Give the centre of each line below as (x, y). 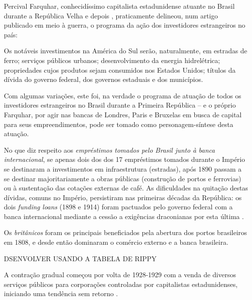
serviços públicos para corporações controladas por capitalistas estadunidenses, (121, 284)
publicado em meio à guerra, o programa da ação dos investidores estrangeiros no (125, 25)
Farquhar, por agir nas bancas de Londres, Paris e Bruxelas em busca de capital (123, 114)
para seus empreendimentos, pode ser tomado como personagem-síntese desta (119, 124)
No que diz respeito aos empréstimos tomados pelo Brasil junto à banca (110, 150)
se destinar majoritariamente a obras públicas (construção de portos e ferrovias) (123, 178)
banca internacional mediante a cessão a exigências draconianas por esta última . (124, 216)
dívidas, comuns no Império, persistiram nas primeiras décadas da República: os (123, 197)
